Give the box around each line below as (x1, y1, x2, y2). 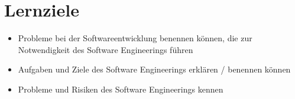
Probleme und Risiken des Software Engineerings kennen (18, 82, 223, 95)
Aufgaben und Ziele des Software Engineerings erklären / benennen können (18, 63, 291, 75)
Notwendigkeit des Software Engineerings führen (18, 43, 193, 55)
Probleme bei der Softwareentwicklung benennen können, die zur (18, 32, 252, 44)
